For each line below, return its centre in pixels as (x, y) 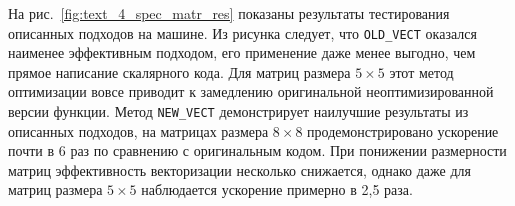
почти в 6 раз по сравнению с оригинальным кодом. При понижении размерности (257, 150)
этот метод (421, 71)
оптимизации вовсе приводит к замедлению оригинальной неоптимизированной (251, 91)
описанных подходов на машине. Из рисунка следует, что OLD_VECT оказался (242, 32)
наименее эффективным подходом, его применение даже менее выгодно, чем (242, 52)
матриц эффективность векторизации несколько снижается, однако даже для (239, 169)
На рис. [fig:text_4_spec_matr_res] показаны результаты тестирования (229, 13)
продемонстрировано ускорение (403, 130)
